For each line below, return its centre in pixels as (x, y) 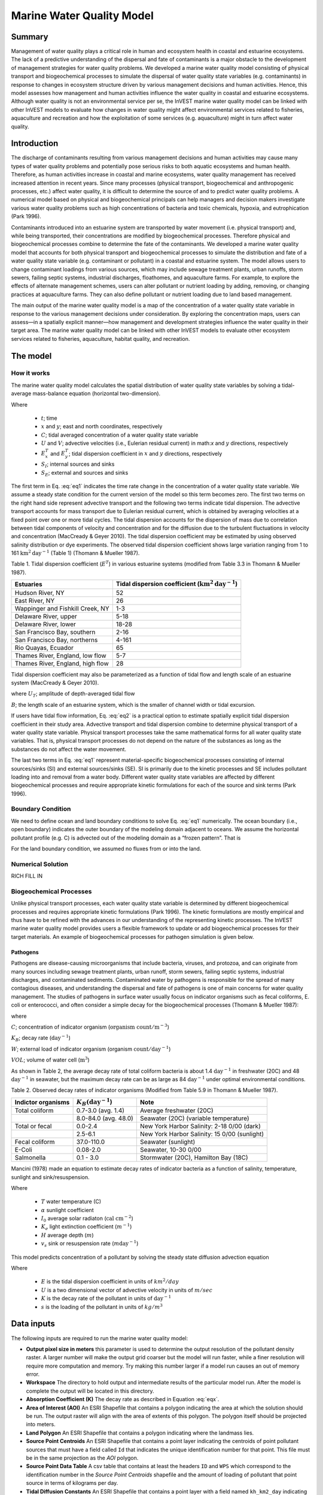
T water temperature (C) (71, 1201)
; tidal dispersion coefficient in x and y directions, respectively (145, 453)
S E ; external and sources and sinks (85, 473)
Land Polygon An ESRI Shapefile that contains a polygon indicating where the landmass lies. (140, 1433)
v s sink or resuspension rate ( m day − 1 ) (90, 1244)
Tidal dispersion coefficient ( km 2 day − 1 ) (177, 584)
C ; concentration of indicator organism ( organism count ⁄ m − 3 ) (90, 1026)
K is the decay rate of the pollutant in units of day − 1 (106, 1298)
